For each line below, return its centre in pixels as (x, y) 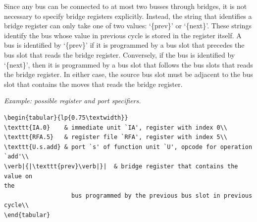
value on (18, 176)
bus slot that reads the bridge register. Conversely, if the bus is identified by (120, 54)
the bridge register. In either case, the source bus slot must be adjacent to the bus (128, 74)
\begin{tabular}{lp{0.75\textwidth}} (66, 117)
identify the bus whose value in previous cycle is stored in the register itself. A (123, 35)
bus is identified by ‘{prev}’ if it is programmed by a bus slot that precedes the (124, 45)
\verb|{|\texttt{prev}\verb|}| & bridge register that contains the (121, 166)
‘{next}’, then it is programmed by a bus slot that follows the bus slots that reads (128, 64)
